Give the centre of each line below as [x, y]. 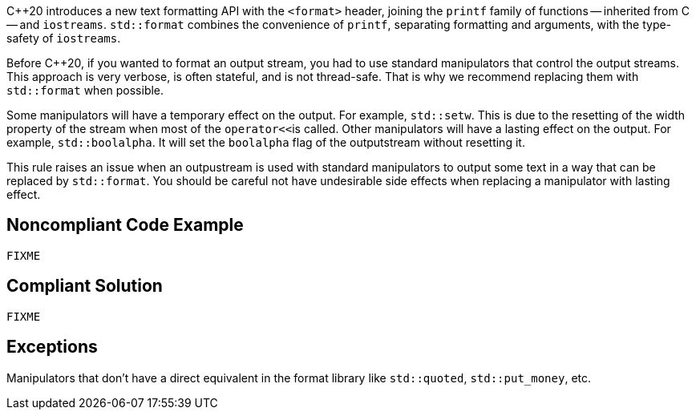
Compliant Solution [85, 286]
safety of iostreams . [64, 38]
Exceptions [52, 347]
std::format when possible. [85, 90]
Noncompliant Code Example [125, 225]
